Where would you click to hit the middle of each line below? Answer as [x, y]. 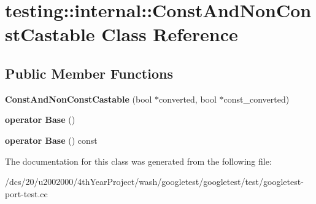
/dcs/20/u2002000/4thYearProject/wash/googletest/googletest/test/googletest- [154, 182]
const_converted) [256, 99]
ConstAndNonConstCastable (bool [79, 99]
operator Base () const [51, 140]
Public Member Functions [89, 73]
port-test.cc [26, 193]
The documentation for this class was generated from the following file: [138, 161]
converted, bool [188, 99]
